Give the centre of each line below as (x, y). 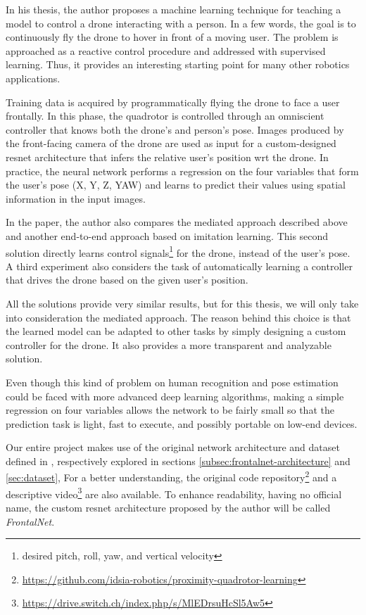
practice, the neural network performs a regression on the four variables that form (182, 171)
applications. (33, 78)
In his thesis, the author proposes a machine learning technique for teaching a (173, 9)
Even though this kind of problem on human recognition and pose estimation (172, 382)
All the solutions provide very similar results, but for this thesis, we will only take (182, 303)
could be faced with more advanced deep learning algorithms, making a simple (175, 396)
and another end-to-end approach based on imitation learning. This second (167, 235)
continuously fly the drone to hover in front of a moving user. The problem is (172, 37)
